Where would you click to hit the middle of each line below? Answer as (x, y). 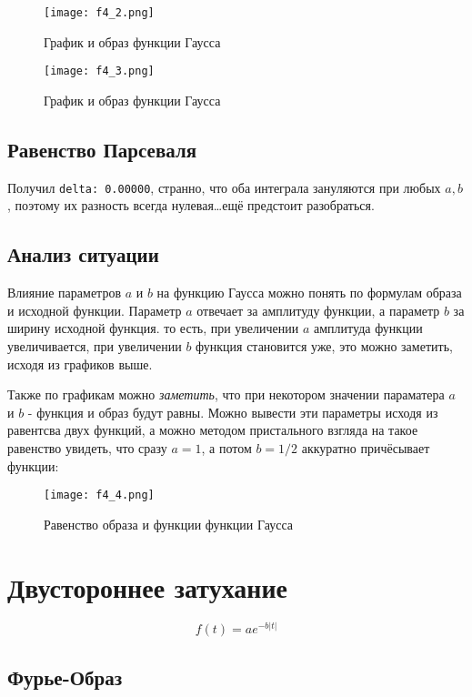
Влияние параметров (65, 293)
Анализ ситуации (83, 254)
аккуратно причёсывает (366, 447)
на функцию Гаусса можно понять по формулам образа (309, 293)
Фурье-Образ (65, 677)
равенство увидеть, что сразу (87, 447)
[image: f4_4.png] (99, 495)
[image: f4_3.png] (99, 71)
